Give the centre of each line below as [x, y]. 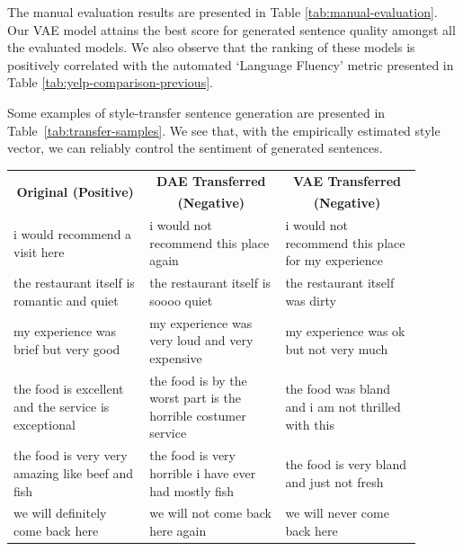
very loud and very [201, 340]
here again [178, 530]
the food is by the [198, 380]
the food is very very [71, 455]
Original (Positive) [75, 191]
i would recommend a [73, 233]
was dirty [311, 300]
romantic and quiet [66, 300]
